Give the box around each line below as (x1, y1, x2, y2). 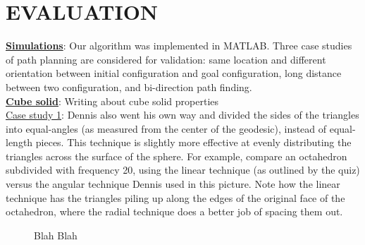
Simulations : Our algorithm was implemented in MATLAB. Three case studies (6, 38, 352, 53)
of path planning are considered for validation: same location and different (6, 52, 326, 66)
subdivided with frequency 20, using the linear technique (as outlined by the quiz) (6, 162, 360, 177)
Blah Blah (34, 227, 78, 242)
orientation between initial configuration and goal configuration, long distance (6, 66, 342, 80)
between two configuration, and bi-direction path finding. (6, 79, 252, 94)
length (6, 135, 33, 150)
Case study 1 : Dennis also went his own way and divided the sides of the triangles (6, 107, 359, 122)
